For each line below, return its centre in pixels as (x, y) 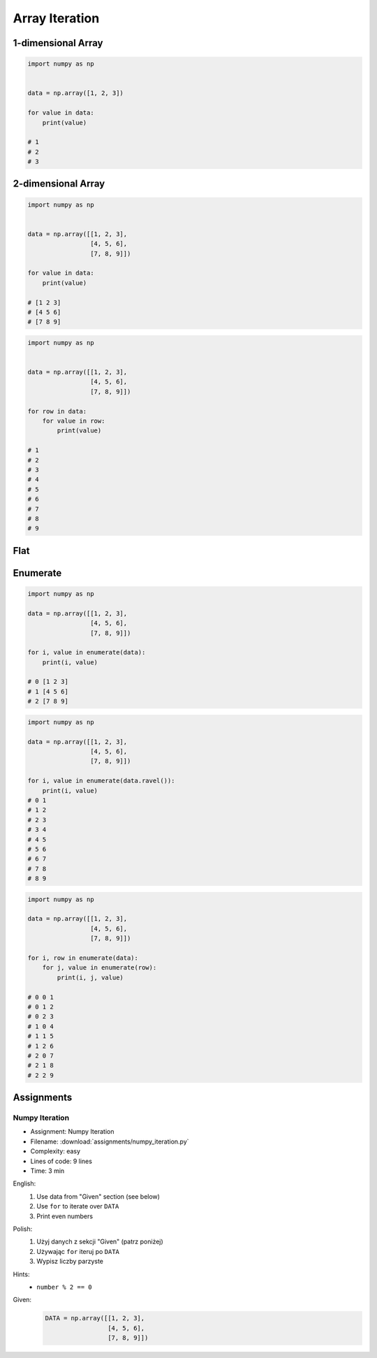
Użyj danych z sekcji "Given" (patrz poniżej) (100, 1242)
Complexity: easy (55, 1151)
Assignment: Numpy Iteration (72, 1132)
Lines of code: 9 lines (61, 1161)
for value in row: (74, 421)
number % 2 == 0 (64, 1287)
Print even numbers (65, 1216)
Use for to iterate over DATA (78, 1206)
